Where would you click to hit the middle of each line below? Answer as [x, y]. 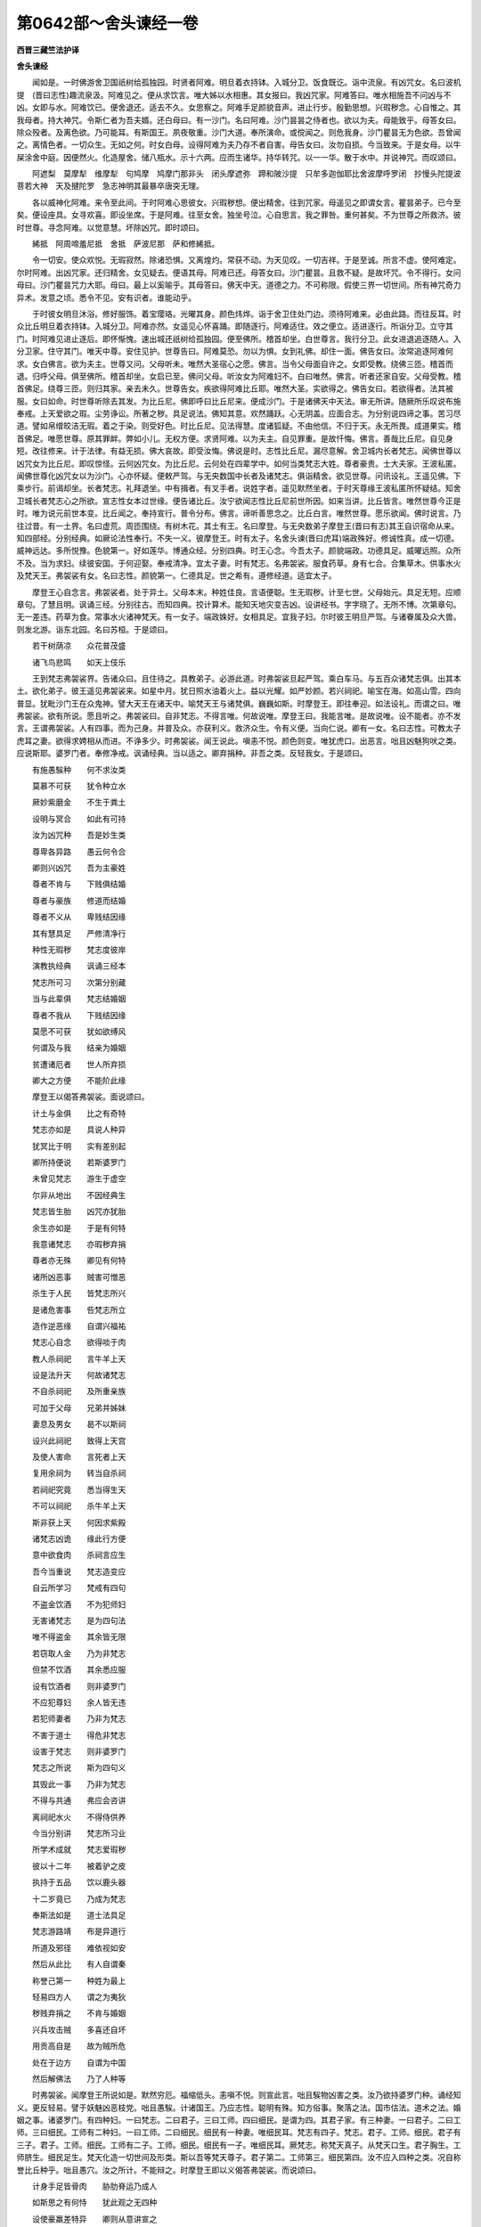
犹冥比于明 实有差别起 [79, 1146]
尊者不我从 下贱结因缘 [79, 1015]
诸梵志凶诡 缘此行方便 [79, 1538]
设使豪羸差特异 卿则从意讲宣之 [94, 2219]
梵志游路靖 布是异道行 [79, 1931]
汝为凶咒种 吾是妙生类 [79, 835]
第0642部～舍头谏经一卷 [107, 23]
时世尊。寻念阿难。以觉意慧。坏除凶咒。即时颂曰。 [110, 227]
